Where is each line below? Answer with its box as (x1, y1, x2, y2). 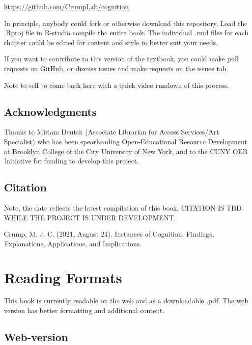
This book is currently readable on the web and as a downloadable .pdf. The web (4, 295, 249, 306)
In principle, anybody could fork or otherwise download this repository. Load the (4, 18, 248, 28)
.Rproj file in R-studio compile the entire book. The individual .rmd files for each (4, 27, 249, 38)
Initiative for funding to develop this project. (4, 156, 139, 166)
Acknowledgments (4, 104, 97, 119)
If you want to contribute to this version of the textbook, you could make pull (4, 53, 239, 64)
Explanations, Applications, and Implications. (4, 238, 142, 248)
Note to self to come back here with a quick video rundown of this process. (4, 80, 229, 90)
